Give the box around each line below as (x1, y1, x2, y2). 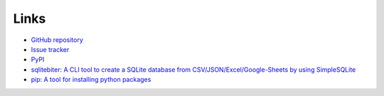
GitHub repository (31, 36, 83, 44)
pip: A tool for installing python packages (31, 75, 151, 84)
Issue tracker (31, 45, 70, 53)
